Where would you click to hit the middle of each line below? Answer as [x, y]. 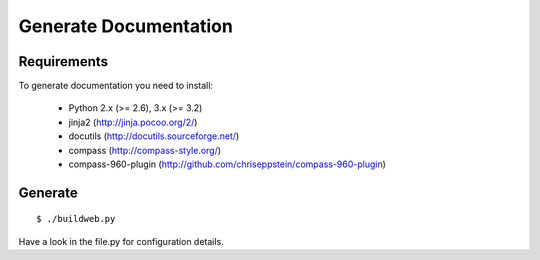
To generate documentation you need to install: [116, 86]
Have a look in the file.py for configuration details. [121, 241]
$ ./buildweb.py [76, 219]
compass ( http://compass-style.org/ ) [145, 150]
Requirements [63, 61]
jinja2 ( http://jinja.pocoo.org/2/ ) [133, 122]
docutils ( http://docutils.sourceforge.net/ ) [154, 136]
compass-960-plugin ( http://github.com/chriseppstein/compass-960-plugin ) [227, 164]
